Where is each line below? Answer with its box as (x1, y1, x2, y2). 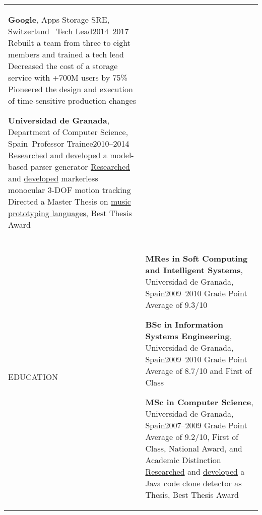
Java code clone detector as (145, 477, 242, 489)
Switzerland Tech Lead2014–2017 (8, 25, 129, 37)
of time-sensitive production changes (8, 95, 137, 106)
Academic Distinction (145, 454, 221, 466)
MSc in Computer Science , (145, 396, 253, 408)
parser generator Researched (30, 161, 130, 172)
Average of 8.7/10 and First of (145, 365, 252, 376)
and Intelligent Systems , (145, 264, 243, 276)
